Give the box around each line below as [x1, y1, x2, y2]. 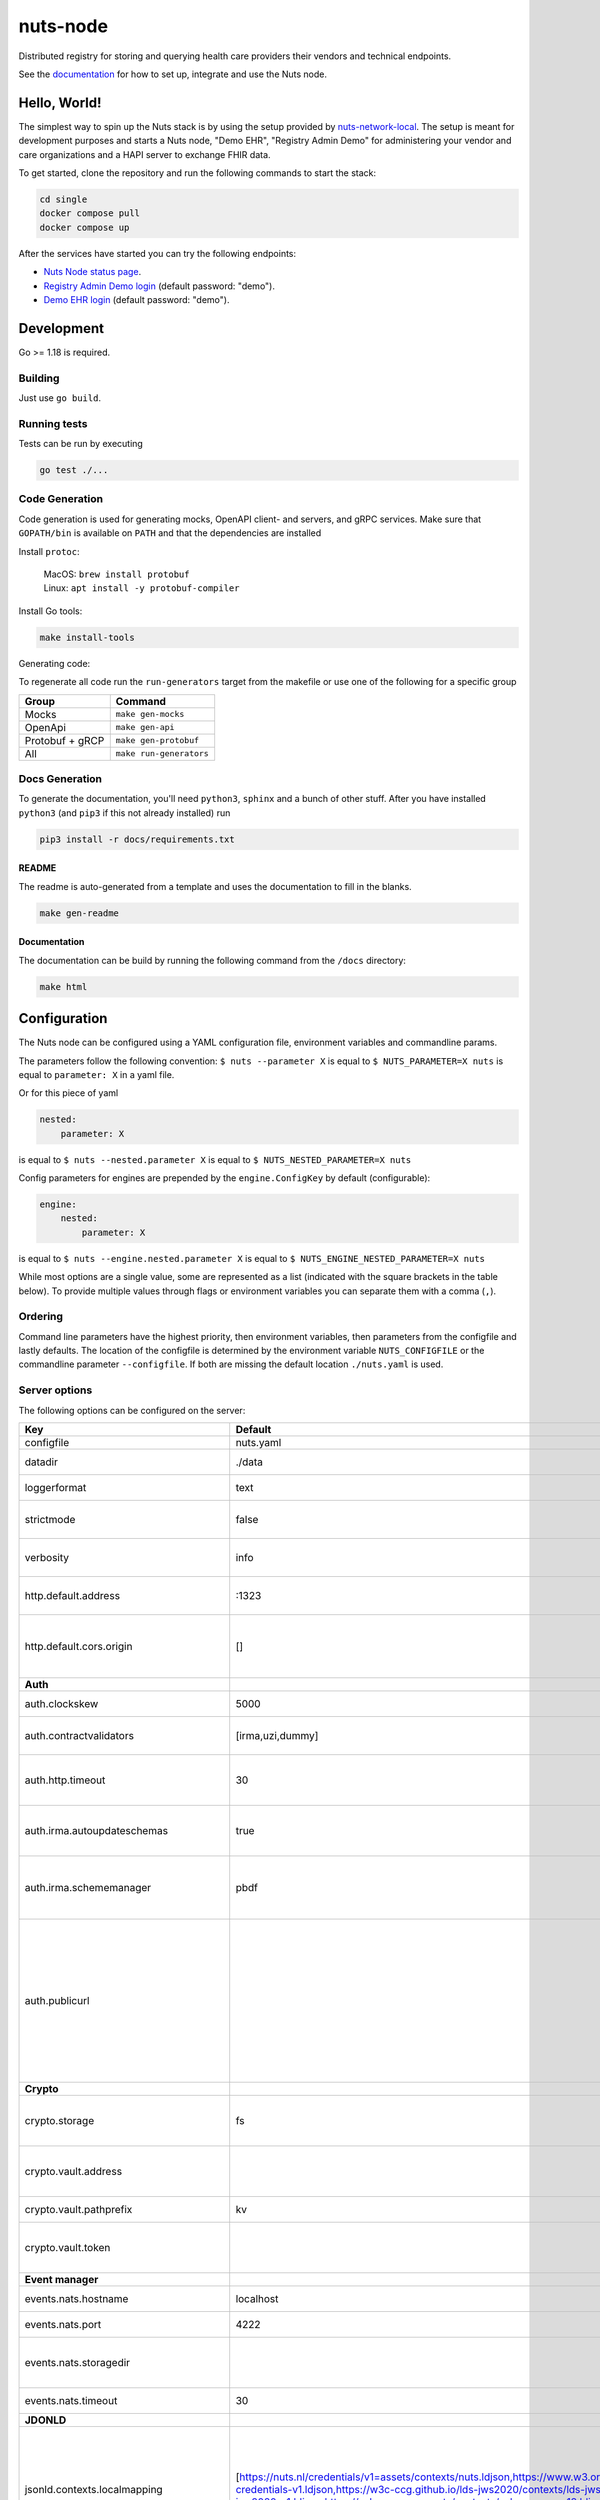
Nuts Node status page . [43, 266, 142, 278]
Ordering [18, 1310, 64, 1324]
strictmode [24, 1513, 76, 1527]
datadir [24, 1455, 59, 1469]
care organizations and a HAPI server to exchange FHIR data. [18, 148, 271, 160]
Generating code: [18, 657, 91, 669]
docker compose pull [39, 208, 140, 219]
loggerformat [24, 1481, 87, 1495]
